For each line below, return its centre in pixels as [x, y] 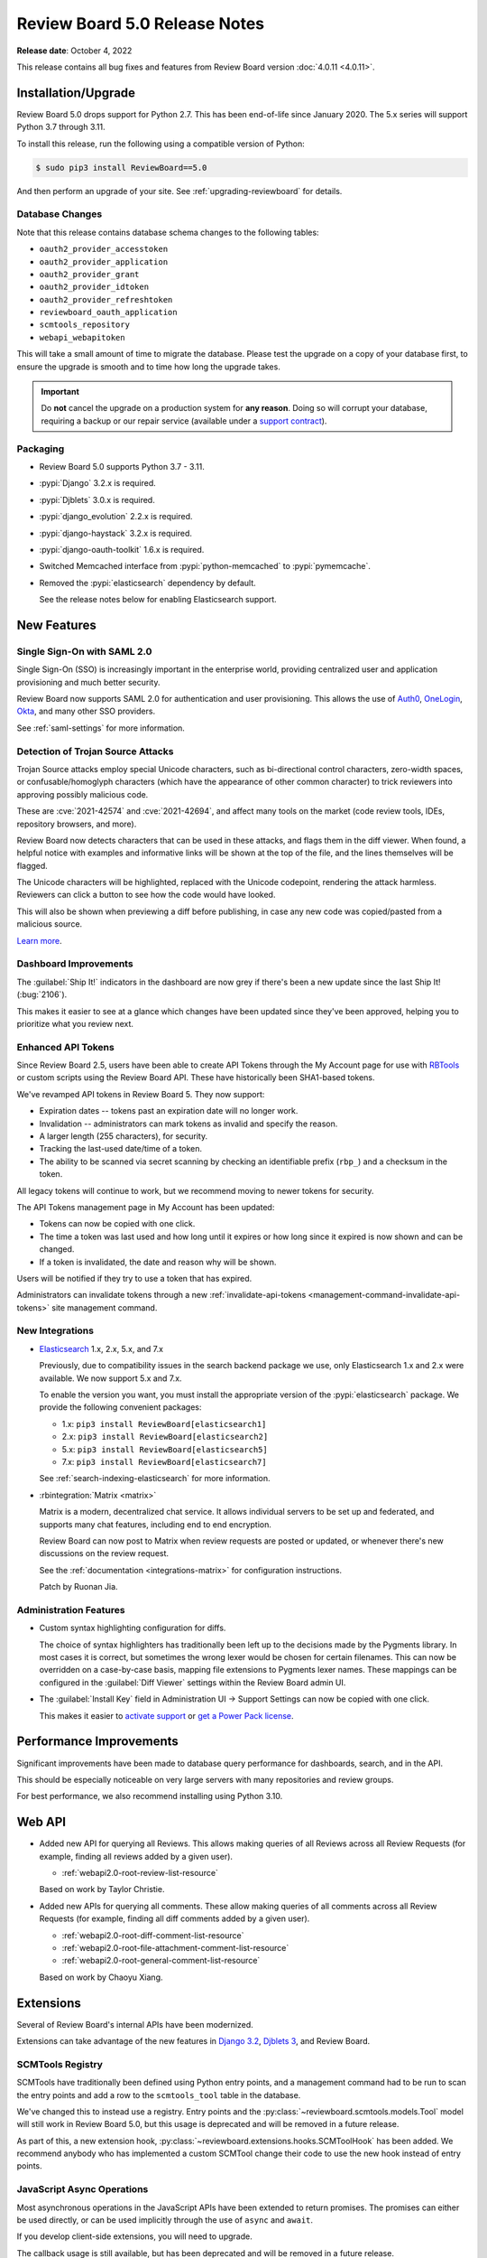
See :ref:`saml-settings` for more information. [101, 728]
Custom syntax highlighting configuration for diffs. [133, 1628]
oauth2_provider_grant [89, 274]
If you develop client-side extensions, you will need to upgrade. [134, 2236]
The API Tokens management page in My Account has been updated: [146, 1207]
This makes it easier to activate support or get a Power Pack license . [166, 1715]
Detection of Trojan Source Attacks [95, 751]
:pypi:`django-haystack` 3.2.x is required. [116, 533]
